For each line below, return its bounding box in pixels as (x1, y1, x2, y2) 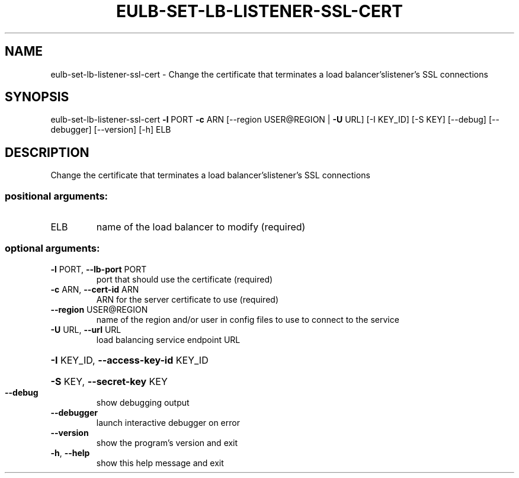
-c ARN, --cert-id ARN (50, 284, 139, 294)
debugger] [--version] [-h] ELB (50, 124, 171, 135)
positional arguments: (5, 190, 108, 202)
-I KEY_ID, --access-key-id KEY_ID (50, 354, 209, 366)
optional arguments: (5, 242, 100, 255)
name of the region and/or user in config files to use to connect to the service (96, 314, 399, 325)
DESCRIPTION (5, 145, 89, 160)
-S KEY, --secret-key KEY (50, 375, 168, 387)
